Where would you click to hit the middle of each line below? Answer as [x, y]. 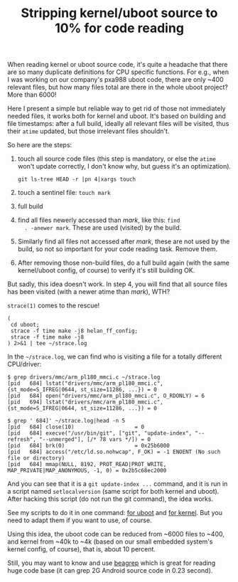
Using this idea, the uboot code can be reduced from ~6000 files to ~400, [116, 534]
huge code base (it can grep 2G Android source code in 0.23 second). [110, 571]
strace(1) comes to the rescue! [54, 306]
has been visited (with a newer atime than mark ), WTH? [89, 292]
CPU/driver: [25, 364]
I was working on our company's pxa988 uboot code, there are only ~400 [115, 80]
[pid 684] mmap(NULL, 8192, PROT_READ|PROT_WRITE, [87, 465]
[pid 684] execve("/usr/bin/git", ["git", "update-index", [100, 433]
